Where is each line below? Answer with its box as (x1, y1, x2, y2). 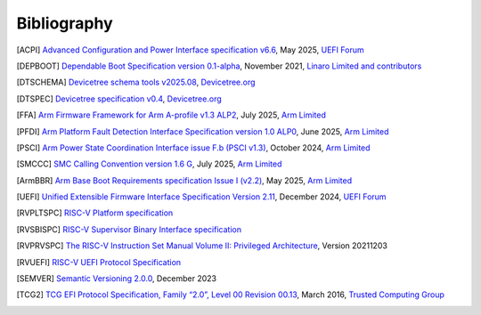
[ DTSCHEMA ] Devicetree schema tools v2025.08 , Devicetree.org (16, 77, 256, 88)
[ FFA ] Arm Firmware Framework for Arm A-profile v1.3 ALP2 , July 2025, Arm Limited (16, 109, 327, 120)
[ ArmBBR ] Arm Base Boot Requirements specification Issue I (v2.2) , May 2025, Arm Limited (16, 174, 352, 186)
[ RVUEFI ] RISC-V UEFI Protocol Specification (16, 256, 182, 267)
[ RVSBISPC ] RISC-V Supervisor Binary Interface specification (16, 223, 242, 235)
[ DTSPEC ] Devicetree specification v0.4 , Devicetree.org (16, 93, 222, 104)
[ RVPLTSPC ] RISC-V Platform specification (16, 207, 174, 218)
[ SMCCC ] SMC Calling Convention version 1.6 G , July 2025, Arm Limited (16, 158, 282, 169)
